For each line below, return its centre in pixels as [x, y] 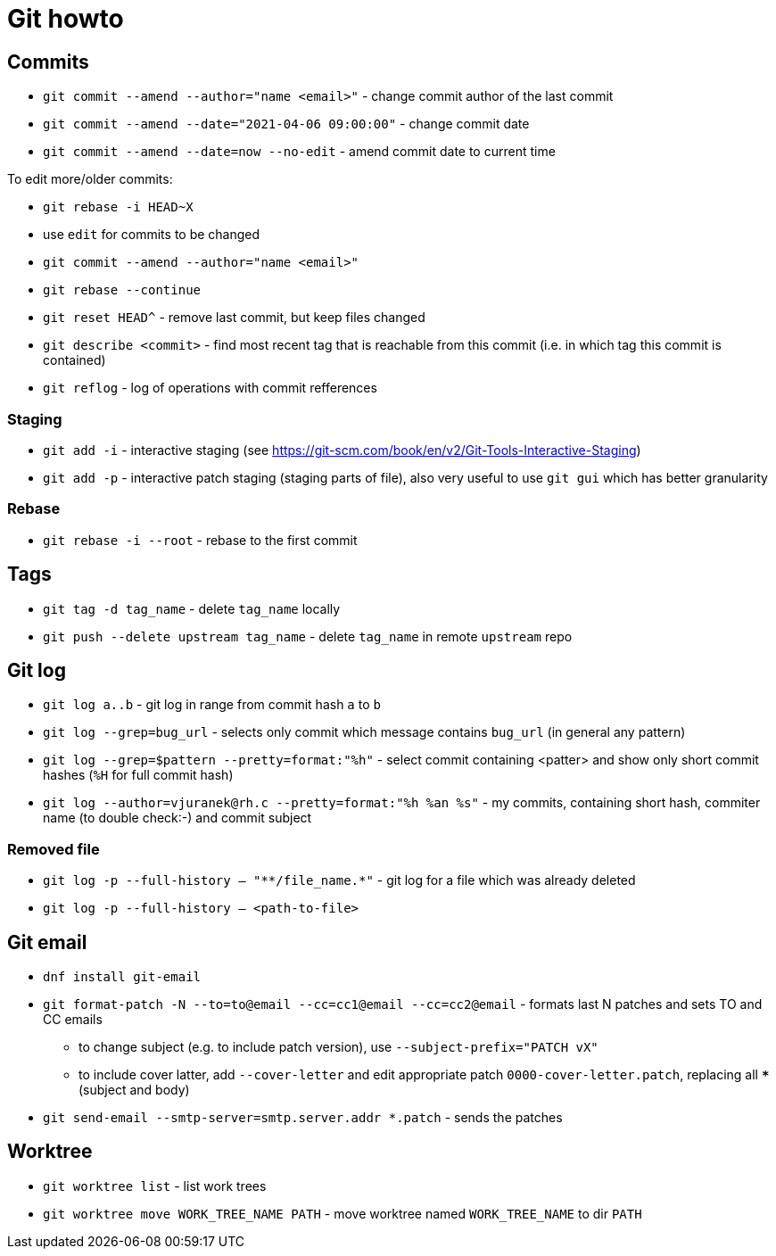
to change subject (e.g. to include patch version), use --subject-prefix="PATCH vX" [338, 1046]
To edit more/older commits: [90, 179]
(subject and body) [134, 1089]
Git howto [66, 19]
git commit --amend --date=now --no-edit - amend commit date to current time [299, 152]
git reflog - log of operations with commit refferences [210, 388]
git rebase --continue [122, 290]
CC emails [73, 1019]
